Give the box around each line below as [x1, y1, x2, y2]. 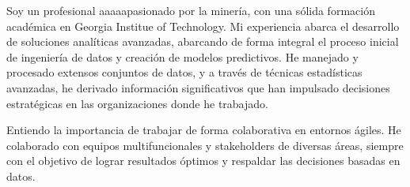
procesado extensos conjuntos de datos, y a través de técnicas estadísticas [6, 64, 363, 80]
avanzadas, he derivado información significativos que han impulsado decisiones [6, 79, 390, 95]
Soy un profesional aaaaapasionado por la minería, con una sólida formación [6, 2, 375, 18]
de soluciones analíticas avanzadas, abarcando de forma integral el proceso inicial [6, 33, 399, 50]
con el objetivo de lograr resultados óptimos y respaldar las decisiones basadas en [6, 152, 401, 169]
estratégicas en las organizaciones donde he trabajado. [6, 95, 268, 111]
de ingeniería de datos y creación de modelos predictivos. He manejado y [6, 48, 359, 65]
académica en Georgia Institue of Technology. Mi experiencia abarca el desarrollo [6, 17, 400, 34]
